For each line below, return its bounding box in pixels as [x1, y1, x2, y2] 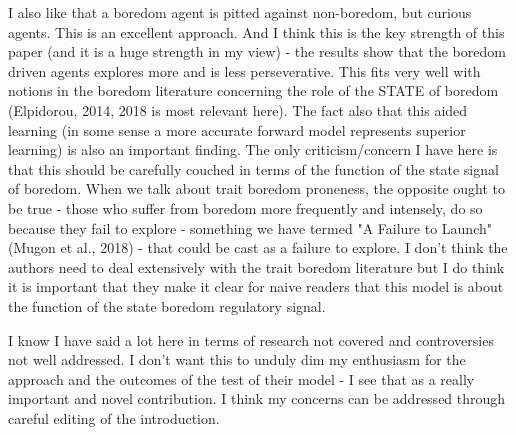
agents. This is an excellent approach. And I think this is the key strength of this [8, 21, 505, 42]
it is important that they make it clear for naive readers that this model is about [8, 276, 504, 297]
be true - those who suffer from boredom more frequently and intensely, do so [8, 197, 483, 218]
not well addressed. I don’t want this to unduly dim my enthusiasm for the [8, 349, 466, 370]
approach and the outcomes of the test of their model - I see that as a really [8, 368, 475, 389]
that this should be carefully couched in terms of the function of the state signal [8, 158, 499, 179]
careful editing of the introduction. [8, 407, 220, 428]
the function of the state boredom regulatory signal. [8, 295, 326, 316]
